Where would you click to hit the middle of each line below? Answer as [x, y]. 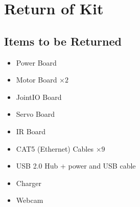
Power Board [36, 62]
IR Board [31, 131]
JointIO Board [39, 97]
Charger [29, 183]
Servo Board [36, 114]
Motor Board [37, 80]
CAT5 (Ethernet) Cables [55, 148]
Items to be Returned [63, 41]
